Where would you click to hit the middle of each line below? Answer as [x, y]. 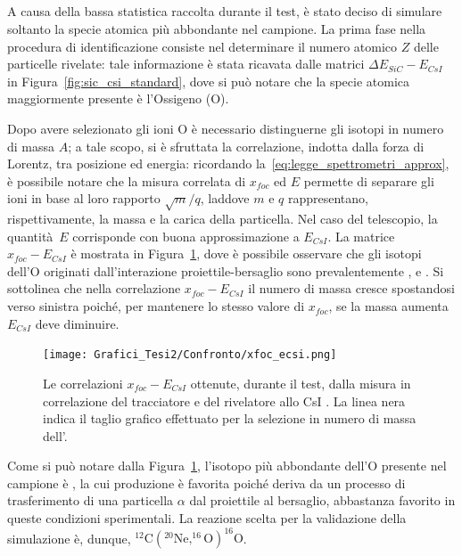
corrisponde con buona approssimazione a [186, 236]
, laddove [225, 198]
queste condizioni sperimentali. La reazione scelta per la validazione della [207, 518]
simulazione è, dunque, [69, 538]
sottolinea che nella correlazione [94, 288]
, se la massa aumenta [388, 306]
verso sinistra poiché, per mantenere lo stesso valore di [156, 306]
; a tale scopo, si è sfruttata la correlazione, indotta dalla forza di [246, 146]
